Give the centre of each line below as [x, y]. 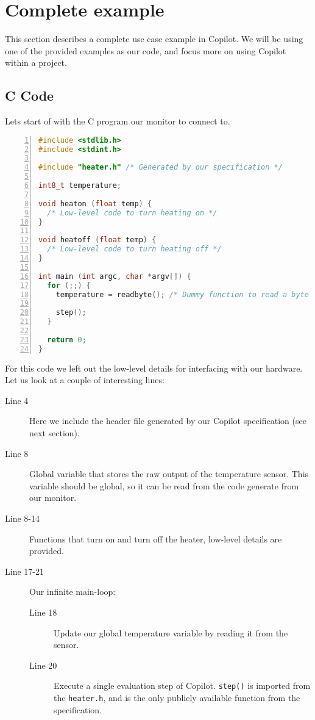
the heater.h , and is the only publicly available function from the [177, 698]
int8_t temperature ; [80, 186]
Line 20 [43, 665]
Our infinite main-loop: [73, 592]
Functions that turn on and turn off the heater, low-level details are [156, 538]
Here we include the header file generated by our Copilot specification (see [168, 421]
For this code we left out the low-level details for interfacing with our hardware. [154, 368]
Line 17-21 [24, 571]
